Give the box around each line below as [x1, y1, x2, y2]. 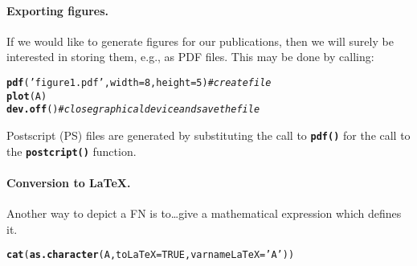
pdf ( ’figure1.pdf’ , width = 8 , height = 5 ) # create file [6, 76, 272, 88]
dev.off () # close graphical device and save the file [6, 104, 260, 116]
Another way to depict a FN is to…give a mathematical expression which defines [6, 205, 402, 222]
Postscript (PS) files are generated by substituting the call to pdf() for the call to [6, 126, 411, 143]
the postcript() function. [6, 142, 137, 159]
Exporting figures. [6, 2, 109, 18]
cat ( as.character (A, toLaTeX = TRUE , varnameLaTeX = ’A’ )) [6, 249, 295, 261]
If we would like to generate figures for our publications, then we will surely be [6, 32, 394, 49]
